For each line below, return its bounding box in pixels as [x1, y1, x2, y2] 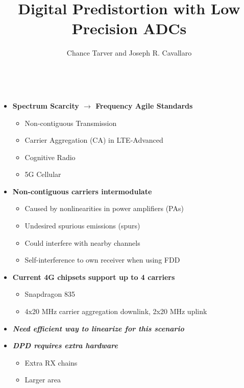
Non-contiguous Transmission [25, 117, 117, 128]
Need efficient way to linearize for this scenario [12, 323, 184, 333]
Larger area [25, 374, 61, 385]
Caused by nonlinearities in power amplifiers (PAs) [25, 203, 184, 214]
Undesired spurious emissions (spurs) [25, 220, 140, 231]
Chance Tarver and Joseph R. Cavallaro [66, 47, 192, 58]
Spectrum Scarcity [12, 100, 79, 111]
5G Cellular [25, 169, 61, 179]
